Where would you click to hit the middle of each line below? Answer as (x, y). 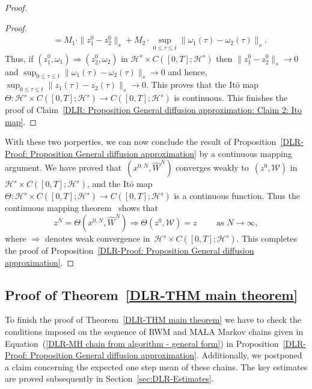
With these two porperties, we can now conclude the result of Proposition (141, 142)
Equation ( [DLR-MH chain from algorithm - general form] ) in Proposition (142, 343)
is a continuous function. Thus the (237, 196)
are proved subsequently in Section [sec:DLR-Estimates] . (109, 378)
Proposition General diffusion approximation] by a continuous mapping (161, 153)
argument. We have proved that (63, 167)
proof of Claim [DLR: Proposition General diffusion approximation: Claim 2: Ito (153, 110)
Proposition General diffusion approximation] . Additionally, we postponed (166, 355)
